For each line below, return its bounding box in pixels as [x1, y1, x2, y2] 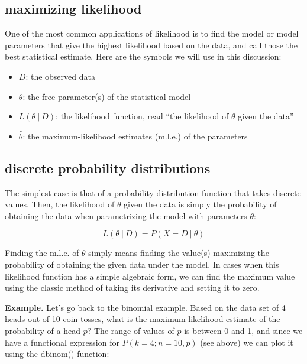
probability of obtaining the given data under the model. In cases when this [5, 258, 279, 270]
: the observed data [25, 70, 95, 82]
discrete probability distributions [5, 158, 211, 177]
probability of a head [5, 324, 81, 336]
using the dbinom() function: [5, 347, 109, 360]
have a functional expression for [5, 336, 119, 348]
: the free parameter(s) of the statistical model [22, 90, 191, 102]
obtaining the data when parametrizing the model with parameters [5, 209, 247, 222]
